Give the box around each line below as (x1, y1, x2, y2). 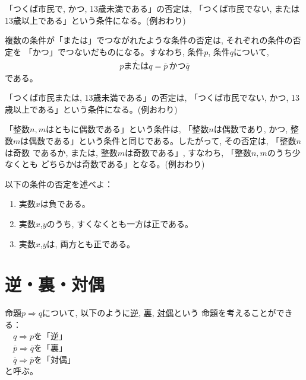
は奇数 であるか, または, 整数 (5, 146, 118, 158)
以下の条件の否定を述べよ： (5, 177, 113, 190)
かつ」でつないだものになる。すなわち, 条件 (32, 45, 204, 58)
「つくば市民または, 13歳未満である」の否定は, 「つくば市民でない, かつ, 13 (5, 91, 300, 104)
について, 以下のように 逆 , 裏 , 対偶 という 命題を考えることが (42, 306, 276, 319)
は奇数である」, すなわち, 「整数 (124, 146, 251, 158)
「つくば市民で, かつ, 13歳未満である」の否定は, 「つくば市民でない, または (5, 2, 300, 14)
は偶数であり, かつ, (213, 123, 288, 135)
